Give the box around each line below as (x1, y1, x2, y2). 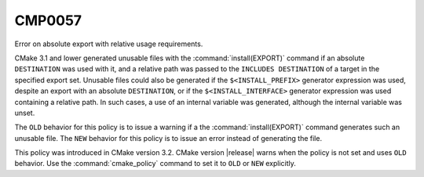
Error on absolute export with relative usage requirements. (14, 39, 203, 49)
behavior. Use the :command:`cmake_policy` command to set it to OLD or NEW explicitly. (14, 159, 296, 168)
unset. (14, 108, 35, 117)
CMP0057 (14, 12, 82, 29)
